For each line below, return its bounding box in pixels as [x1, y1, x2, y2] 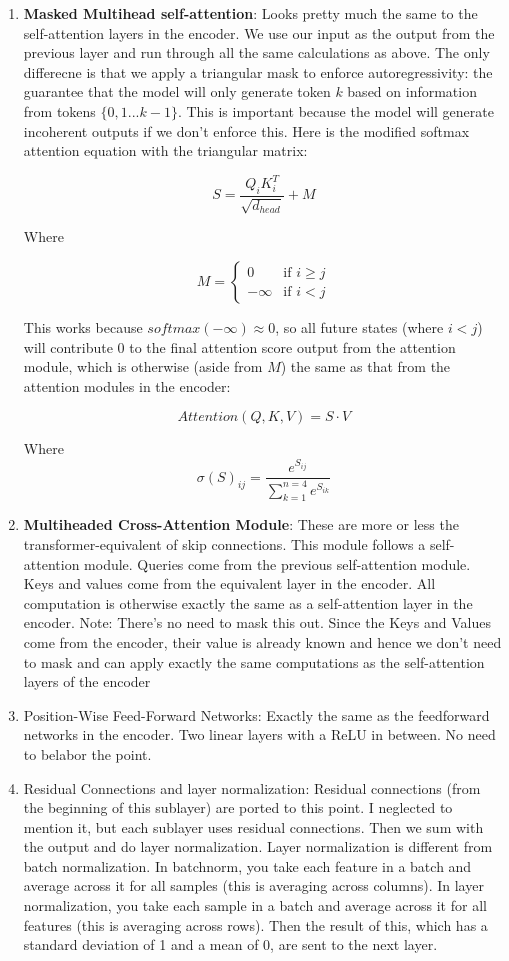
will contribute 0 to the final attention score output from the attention [23, 336, 456, 357]
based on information [347, 81, 477, 102]
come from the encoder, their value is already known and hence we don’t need [23, 631, 502, 652]
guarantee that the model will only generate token [23, 81, 331, 102]
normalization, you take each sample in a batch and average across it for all [23, 895, 487, 916]
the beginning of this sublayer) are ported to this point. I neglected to [23, 797, 453, 818]
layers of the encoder [23, 671, 151, 692]
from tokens [23, 100, 96, 121]
